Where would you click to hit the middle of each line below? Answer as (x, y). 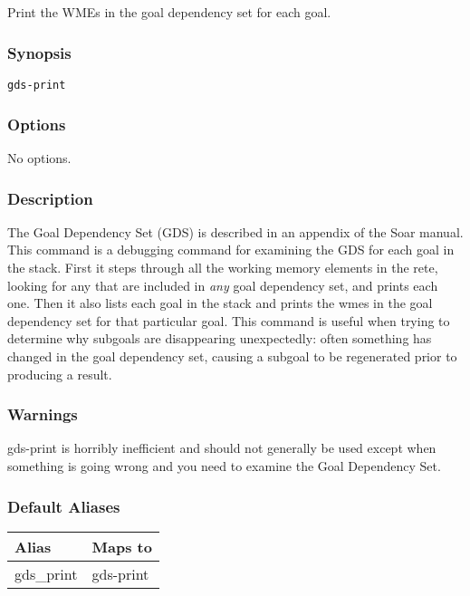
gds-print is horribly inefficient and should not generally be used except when (222, 448)
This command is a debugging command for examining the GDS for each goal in (231, 250)
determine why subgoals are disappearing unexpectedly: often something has (220, 338)
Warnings (43, 414)
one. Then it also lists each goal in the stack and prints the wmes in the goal (220, 303)
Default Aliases (64, 506)
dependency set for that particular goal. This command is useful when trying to (229, 320)
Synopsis (39, 52)
